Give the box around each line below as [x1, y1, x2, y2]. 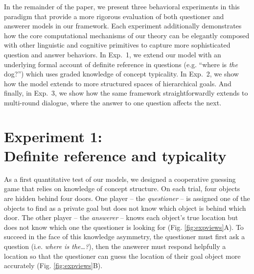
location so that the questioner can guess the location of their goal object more [4, 250, 241, 261]
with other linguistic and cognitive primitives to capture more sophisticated [4, 40, 231, 50]
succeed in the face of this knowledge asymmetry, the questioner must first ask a [4, 231, 245, 242]
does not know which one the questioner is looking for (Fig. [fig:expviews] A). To [4, 222, 244, 232]
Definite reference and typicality [4, 145, 227, 165]
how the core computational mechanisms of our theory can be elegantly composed [4, 30, 250, 40]
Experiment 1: [4, 126, 102, 146]
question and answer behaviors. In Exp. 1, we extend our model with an [4, 49, 221, 59]
